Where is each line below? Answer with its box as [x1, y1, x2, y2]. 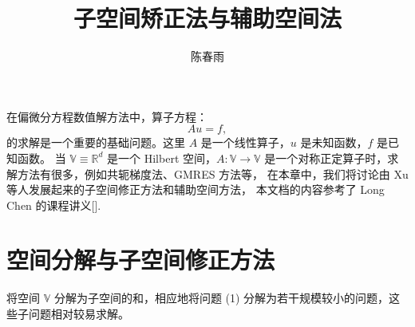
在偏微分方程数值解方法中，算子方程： [6, 108, 207, 124]
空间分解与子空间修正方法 [6, 243, 275, 276]
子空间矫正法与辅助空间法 [73, 2, 342, 34]
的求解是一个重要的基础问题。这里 [6, 134, 185, 151]
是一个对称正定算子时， [264, 149, 388, 166]
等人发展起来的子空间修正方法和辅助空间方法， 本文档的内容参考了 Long [6, 181, 385, 198]
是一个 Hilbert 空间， [107, 149, 216, 166]
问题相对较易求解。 [28, 305, 129, 321]
